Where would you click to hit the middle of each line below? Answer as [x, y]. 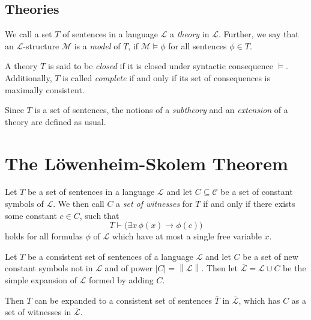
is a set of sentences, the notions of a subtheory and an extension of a [161, 110]
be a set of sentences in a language [91, 192]
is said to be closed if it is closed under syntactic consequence [161, 66]
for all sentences [198, 45]
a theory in [190, 34]
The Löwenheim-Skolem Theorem [146, 163]
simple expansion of [41, 280]
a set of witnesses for [154, 204]
